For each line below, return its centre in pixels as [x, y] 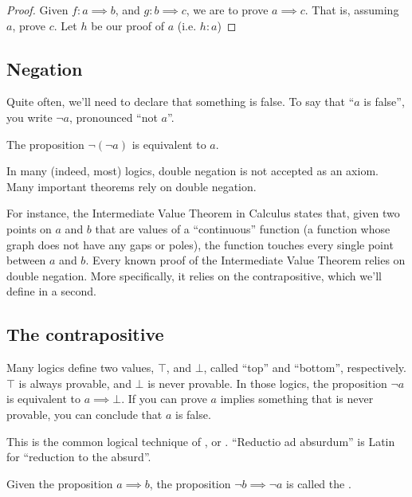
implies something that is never [297, 399]
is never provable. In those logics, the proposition [267, 383]
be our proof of [128, 25]
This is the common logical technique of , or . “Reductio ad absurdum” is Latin [201, 441]
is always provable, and [75, 383]
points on [29, 228]
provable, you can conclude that [84, 414]
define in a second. [51, 291]
